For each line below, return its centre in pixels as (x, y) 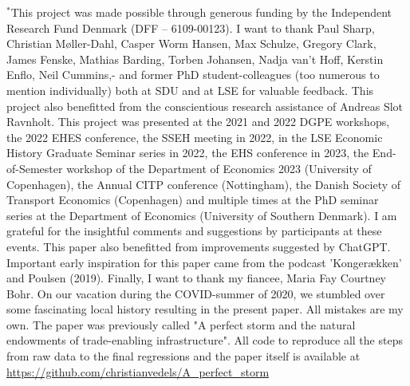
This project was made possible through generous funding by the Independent (201, 12)
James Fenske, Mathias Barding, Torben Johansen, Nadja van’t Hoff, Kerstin (195, 59)
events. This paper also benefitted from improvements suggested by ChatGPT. (199, 246)
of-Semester (35, 168)
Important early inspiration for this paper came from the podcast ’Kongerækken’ (204, 262)
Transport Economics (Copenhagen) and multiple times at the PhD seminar (193, 200)
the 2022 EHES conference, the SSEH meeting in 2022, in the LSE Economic (195, 137)
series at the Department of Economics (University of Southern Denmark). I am (202, 215)
